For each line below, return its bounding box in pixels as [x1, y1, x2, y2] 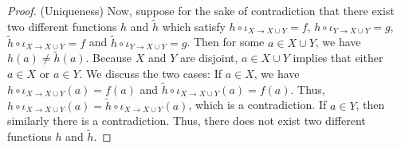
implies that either [293, 49, 383, 66]
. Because [85, 49, 132, 66]
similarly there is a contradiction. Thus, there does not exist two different [7, 112, 366, 129]
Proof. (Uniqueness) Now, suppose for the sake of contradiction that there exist [7, 2, 395, 18]
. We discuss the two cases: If [79, 65, 222, 82]
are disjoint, [179, 49, 238, 66]
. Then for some [187, 33, 265, 50]
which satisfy [162, 18, 226, 34]
